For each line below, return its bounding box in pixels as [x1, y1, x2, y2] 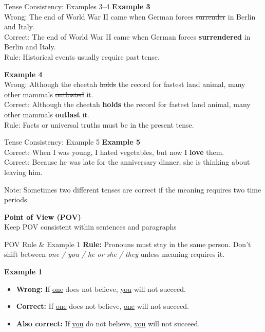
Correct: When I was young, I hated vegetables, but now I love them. [4, 146, 224, 157]
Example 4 [4, 68, 43, 79]
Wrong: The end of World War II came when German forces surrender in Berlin [4, 11, 256, 22]
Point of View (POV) [4, 211, 81, 222]
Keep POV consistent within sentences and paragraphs [4, 221, 177, 232]
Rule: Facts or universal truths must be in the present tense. [4, 119, 194, 130]
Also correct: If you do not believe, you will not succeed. [16, 318, 200, 328]
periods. [4, 194, 29, 205]
